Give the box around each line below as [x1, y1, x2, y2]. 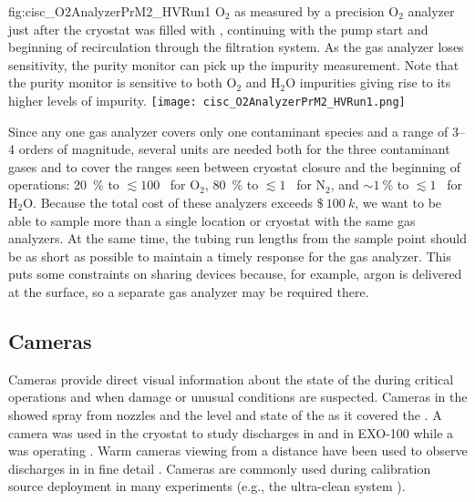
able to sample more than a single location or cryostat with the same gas [8, 210, 416, 230]
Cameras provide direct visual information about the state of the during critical [8, 369, 454, 388]
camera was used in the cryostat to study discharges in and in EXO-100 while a [8, 423, 454, 442]
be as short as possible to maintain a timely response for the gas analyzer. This [8, 246, 451, 265]
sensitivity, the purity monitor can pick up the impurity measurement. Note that [8, 55, 460, 74]
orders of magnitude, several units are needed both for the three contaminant [18, 139, 450, 159]
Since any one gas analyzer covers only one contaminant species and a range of [8, 121, 449, 140]
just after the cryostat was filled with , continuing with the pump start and [8, 19, 429, 38]
